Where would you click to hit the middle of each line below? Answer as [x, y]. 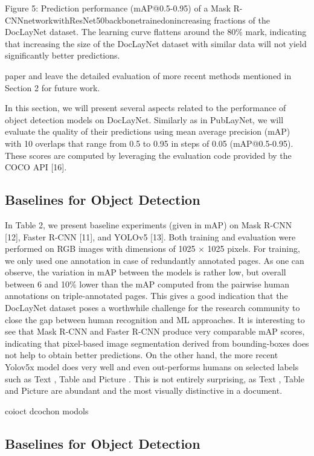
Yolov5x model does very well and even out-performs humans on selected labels [152, 367]
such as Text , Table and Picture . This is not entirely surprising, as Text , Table [155, 378]
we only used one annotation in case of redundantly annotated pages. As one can [155, 260]
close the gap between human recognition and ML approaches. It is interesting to [155, 319]
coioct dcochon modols [47, 410]
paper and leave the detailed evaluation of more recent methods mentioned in [148, 75]
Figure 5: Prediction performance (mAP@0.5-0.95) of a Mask [118, 8]
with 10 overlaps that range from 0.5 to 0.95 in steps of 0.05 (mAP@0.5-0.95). [149, 143]
